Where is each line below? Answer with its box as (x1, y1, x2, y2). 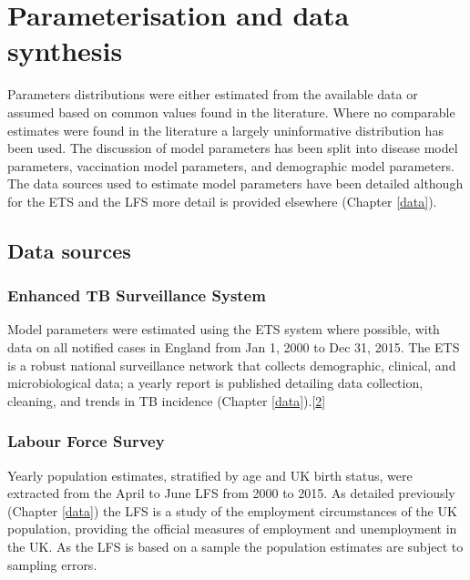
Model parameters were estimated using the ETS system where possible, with (7, 320, 440, 339)
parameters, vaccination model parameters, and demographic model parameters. (7, 156, 455, 175)
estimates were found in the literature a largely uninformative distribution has (7, 120, 444, 139)
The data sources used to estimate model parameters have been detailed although (7, 174, 464, 193)
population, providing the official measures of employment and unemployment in (7, 519, 457, 538)
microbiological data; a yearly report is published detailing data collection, (7, 373, 424, 392)
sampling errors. (7, 555, 97, 574)
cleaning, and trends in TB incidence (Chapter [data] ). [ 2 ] (7, 391, 326, 410)
